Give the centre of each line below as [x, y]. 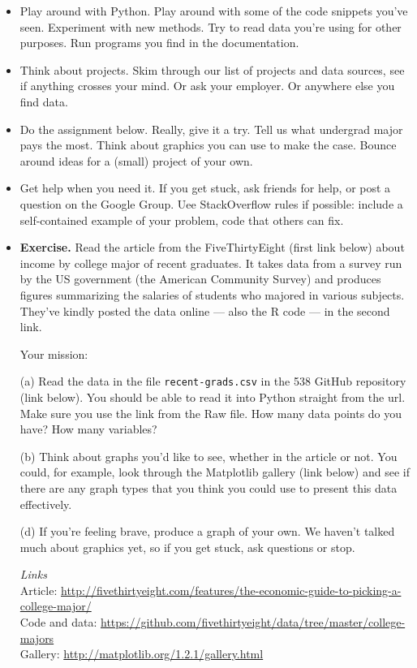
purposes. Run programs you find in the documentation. [159, 43]
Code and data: [58, 622]
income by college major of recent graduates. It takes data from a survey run [211, 263]
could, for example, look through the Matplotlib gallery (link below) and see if [215, 472]
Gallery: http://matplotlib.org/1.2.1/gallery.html [142, 654]
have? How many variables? [88, 429]
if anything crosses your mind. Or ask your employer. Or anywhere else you [207, 86]
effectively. [46, 504]
